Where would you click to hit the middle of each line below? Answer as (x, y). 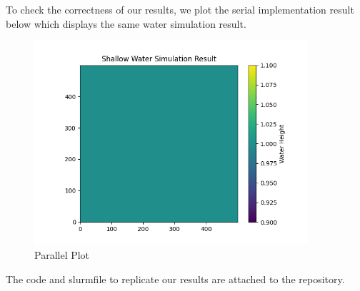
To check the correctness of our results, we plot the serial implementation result (180, 9)
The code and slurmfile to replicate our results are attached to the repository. (175, 279)
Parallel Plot (62, 254)
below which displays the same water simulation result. (126, 23)
